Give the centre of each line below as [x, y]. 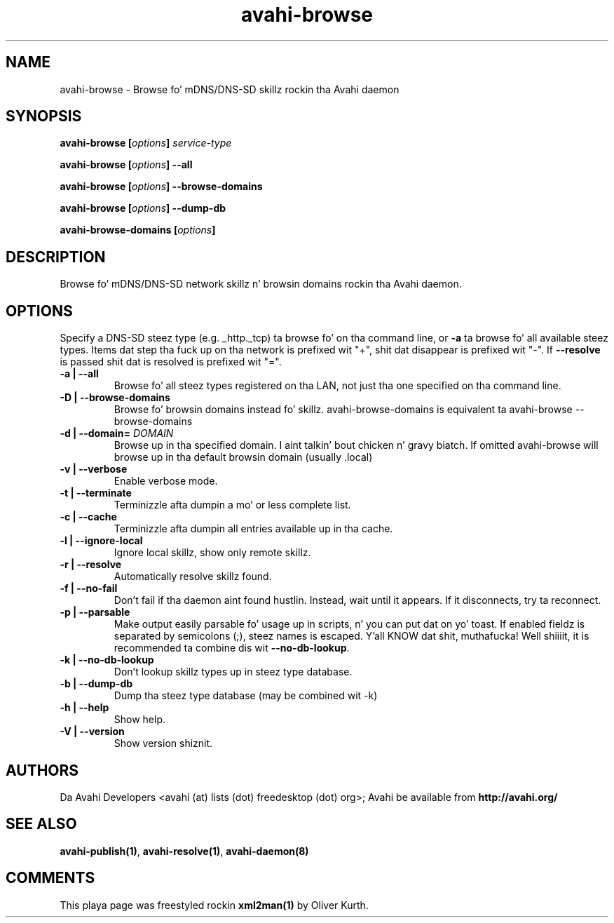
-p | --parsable [95, 612]
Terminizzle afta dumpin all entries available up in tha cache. [253, 529]
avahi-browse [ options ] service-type [146, 143]
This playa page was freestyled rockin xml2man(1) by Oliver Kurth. [214, 905]
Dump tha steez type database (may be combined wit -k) [246, 696]
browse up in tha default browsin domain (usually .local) [243, 457]
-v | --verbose [94, 469]
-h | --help [84, 708]
